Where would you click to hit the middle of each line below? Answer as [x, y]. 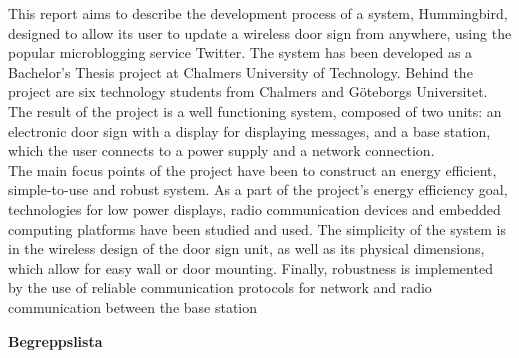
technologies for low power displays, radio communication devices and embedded [254, 208]
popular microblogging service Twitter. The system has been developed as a [240, 52]
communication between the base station [133, 306]
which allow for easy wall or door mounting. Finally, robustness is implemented [250, 267]
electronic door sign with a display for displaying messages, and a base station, [249, 130]
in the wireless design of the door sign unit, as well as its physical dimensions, [246, 248]
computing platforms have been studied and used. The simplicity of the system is [257, 228]
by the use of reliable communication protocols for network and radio [220, 287]
